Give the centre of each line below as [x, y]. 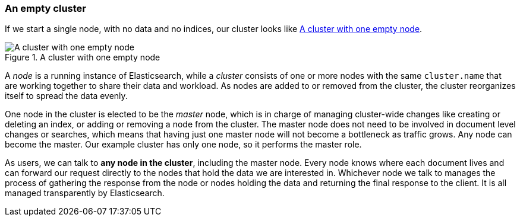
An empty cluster [45, 8]
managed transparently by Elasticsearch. [85, 193]
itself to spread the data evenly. [66, 96]
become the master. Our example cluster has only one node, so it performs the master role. [183, 145]
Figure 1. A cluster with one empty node [83, 57]
